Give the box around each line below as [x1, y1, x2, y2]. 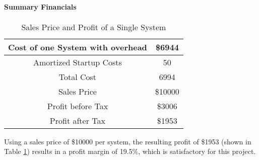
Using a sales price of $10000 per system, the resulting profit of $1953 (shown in [4, 136, 251, 146]
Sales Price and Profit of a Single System [21, 21, 166, 33]
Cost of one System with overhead [8, 41, 147, 53]
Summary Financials [4, 1, 77, 12]
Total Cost [58, 70, 97, 83]
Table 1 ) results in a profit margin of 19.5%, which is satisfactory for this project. [4, 146, 256, 156]
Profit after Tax [49, 114, 105, 126]
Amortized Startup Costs [33, 56, 122, 68]
